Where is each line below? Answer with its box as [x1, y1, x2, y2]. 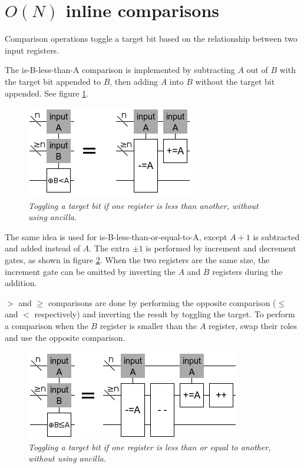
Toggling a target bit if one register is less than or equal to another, [28, 440, 271, 453]
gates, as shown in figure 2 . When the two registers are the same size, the [5, 254, 270, 266]
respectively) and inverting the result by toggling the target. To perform [34, 308, 295, 320]
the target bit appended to [5, 75, 101, 87]
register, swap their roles [208, 320, 298, 332]
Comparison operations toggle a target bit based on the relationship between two [5, 32, 298, 45]
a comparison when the [5, 320, 88, 332]
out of [246, 64, 268, 76]
